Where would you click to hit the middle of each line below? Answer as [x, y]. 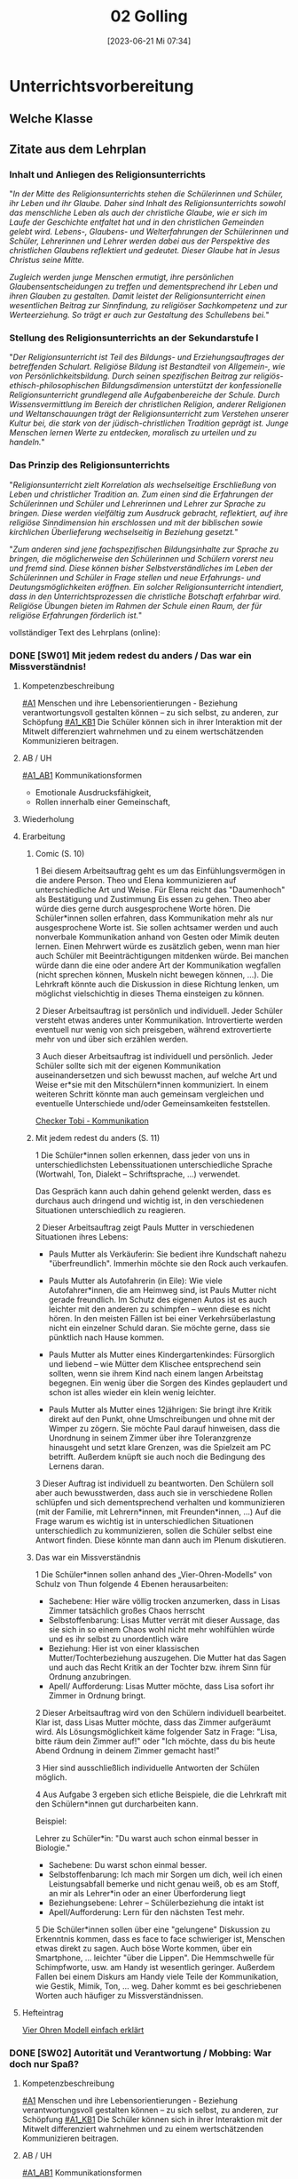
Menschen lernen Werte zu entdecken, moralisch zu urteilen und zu [133, 433]
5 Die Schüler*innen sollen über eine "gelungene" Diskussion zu [153, 1929]
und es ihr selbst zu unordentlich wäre [118, 1639]
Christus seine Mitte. [47, 260]
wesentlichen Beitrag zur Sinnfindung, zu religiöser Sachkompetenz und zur [149, 306]
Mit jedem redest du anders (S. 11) [98, 1137]
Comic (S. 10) [60, 853]
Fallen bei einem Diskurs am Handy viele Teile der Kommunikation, [157, 1976]
